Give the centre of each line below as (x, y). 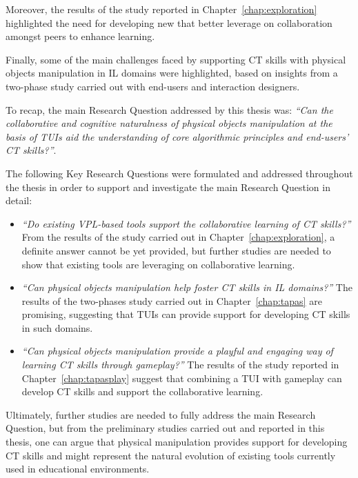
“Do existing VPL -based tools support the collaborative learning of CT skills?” (186, 223)
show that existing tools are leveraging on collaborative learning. (158, 264)
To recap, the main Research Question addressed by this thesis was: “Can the (169, 109)
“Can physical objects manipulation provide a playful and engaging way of (177, 351)
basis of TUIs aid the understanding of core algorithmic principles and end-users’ (177, 136)
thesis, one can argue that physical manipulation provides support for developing (177, 442)
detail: (19, 200)
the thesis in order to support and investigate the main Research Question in (168, 187)
